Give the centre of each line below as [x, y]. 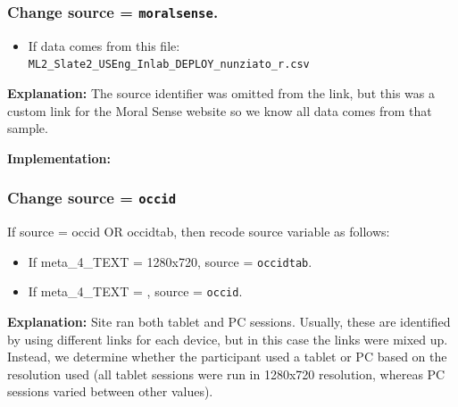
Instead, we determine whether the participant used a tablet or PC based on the [227, 357]
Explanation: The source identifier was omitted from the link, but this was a [221, 93]
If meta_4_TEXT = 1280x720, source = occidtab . [170, 261]
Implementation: [59, 158]
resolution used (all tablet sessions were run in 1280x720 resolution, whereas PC [226, 374]
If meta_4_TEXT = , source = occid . [135, 291]
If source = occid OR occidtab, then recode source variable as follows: [199, 232]
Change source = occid [92, 198]
